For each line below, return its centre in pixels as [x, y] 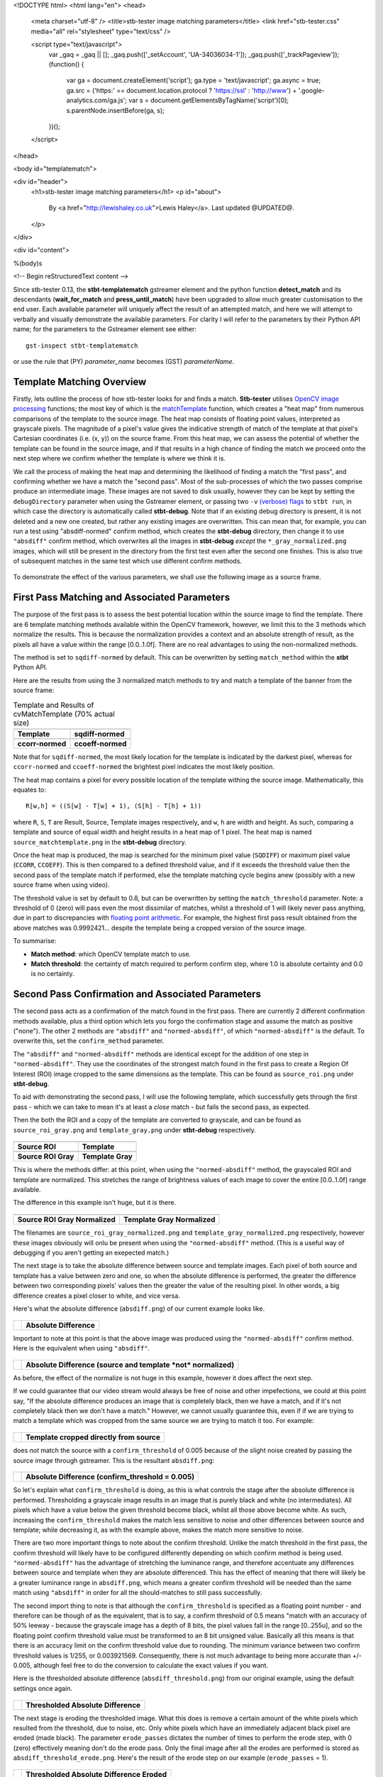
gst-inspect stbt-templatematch [82, 345]
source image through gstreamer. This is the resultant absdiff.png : [114, 1460]
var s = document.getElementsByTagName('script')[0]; [209, 100]
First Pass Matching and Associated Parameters [122, 597]
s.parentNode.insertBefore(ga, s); [115, 110]
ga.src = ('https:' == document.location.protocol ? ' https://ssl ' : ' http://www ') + [182, 90]
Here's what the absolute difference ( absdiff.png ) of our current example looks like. [139, 1309]
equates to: [29, 790]
